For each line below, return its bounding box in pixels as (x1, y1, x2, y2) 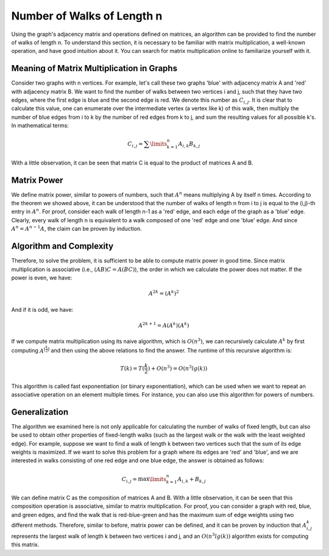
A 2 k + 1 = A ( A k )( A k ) (138, 321, 189, 329)
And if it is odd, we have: (11, 306, 74, 313)
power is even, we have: (11, 274, 73, 281)
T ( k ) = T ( (119, 365, 145, 371)
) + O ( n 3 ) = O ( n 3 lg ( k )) (147, 364, 208, 371)
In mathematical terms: (11, 122, 69, 129)
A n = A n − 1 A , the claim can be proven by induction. (11, 224, 143, 233)
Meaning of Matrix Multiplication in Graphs (11, 63, 178, 74)
